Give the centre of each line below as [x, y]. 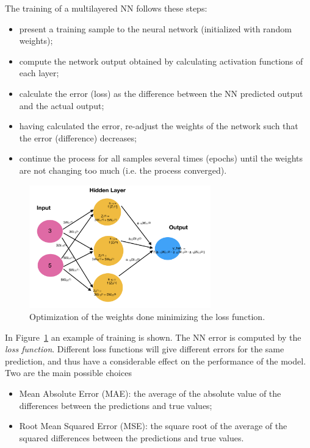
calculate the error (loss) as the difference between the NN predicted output [161, 93]
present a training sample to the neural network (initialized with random [155, 28]
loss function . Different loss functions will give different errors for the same [145, 349]
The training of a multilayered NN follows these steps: [106, 8]
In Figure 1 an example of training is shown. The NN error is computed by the [153, 337]
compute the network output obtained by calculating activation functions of [161, 61]
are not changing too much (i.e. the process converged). [123, 170]
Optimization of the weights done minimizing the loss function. [147, 316]
